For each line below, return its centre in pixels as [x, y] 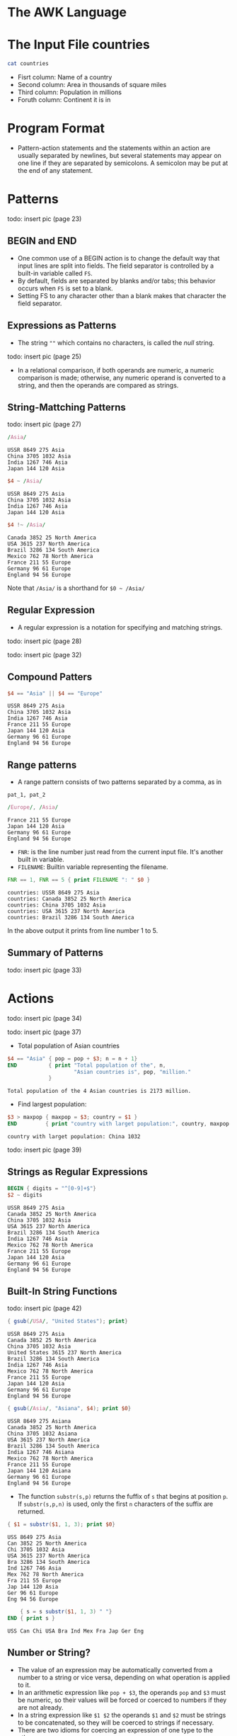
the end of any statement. [55, 170]
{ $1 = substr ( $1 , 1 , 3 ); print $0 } [61, 1525]
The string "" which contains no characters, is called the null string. [116, 342]
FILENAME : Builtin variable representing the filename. [93, 867]
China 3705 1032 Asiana [42, 1434]
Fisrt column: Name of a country [65, 77]
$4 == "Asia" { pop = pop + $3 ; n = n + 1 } [73, 1059]
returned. [31, 1511]
